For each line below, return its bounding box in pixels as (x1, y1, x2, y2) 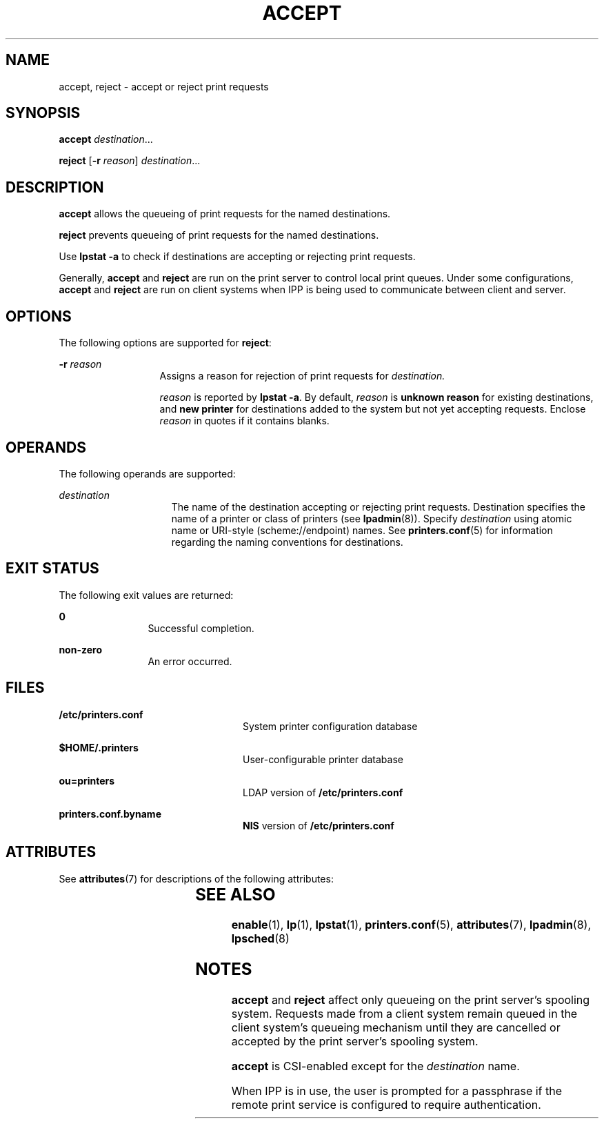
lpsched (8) (231, 931, 290, 946)
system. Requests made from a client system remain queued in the (231, 1007, 578, 1021)
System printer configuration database (243, 720, 418, 732)
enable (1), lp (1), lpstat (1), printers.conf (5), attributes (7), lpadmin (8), (231, 918, 592, 932)
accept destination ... (59, 133, 153, 146)
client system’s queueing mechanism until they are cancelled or (231, 1021, 561, 1035)
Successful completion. (148, 622, 254, 634)
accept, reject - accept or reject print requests (59, 80, 269, 92)
